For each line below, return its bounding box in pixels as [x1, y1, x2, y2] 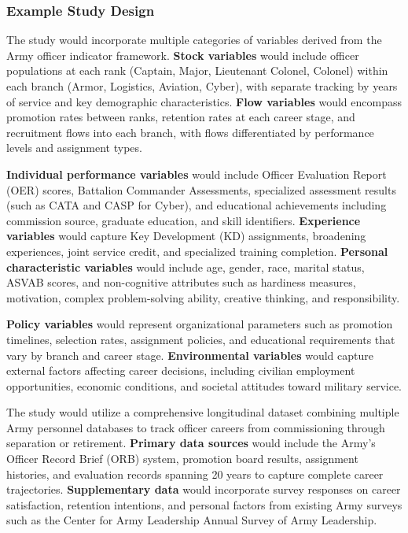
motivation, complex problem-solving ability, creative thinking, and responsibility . [6, 289, 400, 305]
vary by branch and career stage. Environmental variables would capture [6, 346, 373, 363]
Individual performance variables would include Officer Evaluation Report [6, 165, 387, 182]
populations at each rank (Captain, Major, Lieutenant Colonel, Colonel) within [6, 62, 388, 79]
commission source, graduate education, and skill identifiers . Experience [6, 212, 361, 228]
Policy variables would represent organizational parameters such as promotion [6, 316, 393, 332]
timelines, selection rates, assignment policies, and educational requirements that [6, 331, 395, 347]
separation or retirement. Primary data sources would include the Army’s [6, 435, 376, 451]
